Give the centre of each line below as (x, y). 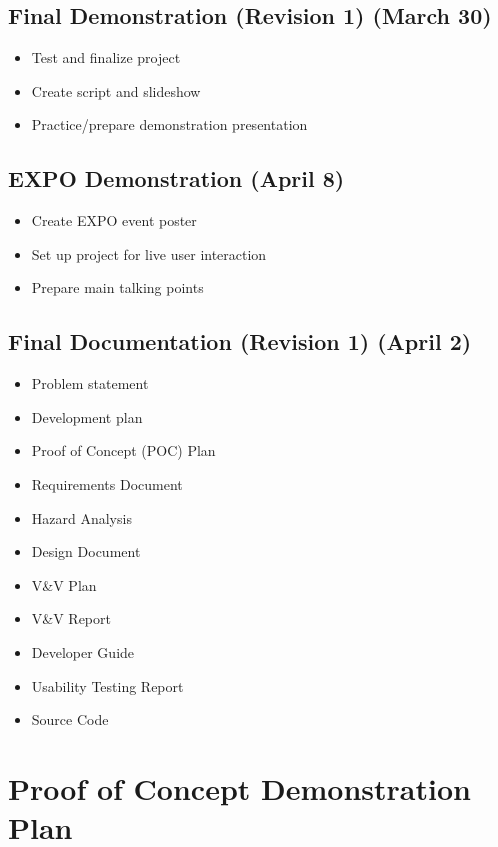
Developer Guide (83, 651)
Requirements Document (107, 483)
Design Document (86, 551)
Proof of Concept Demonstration (239, 787)
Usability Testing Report (107, 685)
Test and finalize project (106, 57)
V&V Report (71, 618)
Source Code (70, 719)
